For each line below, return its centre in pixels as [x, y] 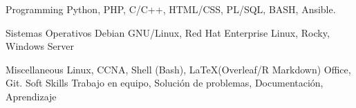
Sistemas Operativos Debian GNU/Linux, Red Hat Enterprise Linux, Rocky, [168, 32]
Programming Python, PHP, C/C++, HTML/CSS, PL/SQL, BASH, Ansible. [171, 9]
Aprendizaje [31, 96]
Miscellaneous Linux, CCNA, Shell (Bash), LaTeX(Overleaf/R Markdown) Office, [178, 69]
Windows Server [40, 46]
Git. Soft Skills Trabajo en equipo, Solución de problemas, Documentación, [165, 83]
